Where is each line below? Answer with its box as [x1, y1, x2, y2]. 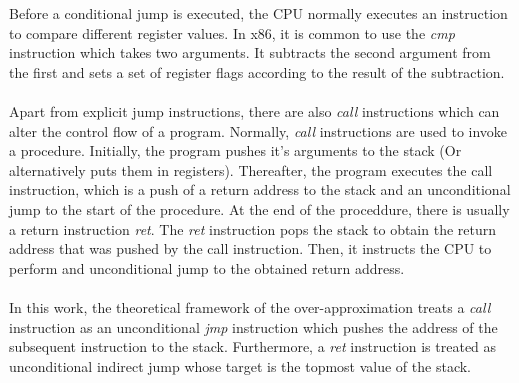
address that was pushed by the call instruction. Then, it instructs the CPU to [9, 238, 492, 259]
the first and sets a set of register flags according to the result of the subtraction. [9, 61, 505, 82]
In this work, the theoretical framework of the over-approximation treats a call [9, 296, 491, 317]
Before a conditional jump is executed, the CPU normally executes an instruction [9, 3, 508, 23]
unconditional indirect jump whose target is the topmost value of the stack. [9, 355, 471, 376]
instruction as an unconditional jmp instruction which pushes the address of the [9, 316, 498, 337]
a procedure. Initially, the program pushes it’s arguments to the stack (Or [9, 140, 462, 161]
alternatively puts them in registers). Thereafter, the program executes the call [9, 159, 493, 180]
